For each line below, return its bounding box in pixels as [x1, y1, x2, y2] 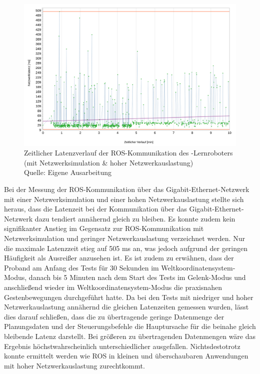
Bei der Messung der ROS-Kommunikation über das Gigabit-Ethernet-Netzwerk [4, 184, 249, 194]
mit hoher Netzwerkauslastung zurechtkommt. [4, 360, 145, 370]
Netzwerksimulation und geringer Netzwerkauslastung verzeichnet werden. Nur [4, 232, 245, 243]
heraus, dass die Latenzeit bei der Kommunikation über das [4, 203, 187, 214]
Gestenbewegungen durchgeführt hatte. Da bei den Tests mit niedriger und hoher [4, 291, 253, 302]
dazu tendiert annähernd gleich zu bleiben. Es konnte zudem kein [34, 213, 235, 223]
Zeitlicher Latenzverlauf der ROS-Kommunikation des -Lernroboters [24, 147, 233, 158]
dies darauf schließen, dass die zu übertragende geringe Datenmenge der [4, 311, 224, 321]
